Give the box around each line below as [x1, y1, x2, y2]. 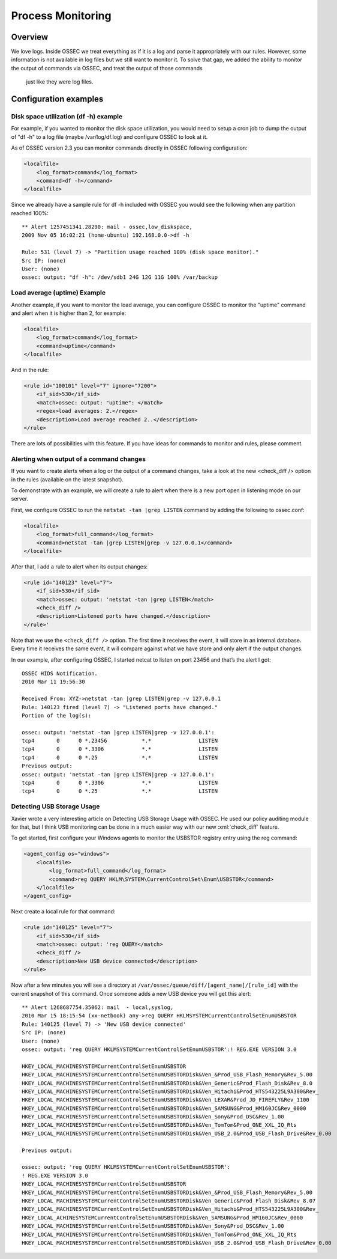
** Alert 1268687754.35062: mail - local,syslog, [22, 1004, 174, 1011]
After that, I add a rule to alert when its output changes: [11, 562, 148, 570]
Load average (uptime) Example [11, 288, 106, 297]
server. [11, 495, 29, 502]
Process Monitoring [11, 9, 112, 22]
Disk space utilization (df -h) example [11, 112, 123, 121]
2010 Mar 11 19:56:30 [22, 678, 85, 685]
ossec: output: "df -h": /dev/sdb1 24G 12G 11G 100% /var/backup [22, 274, 218, 281]
